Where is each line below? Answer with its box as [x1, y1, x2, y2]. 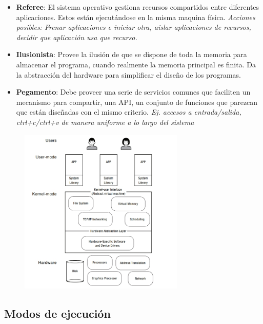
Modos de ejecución [4, 305, 111, 321]
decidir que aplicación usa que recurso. [16, 31, 137, 42]
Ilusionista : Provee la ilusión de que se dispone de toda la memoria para [16, 49, 247, 60]
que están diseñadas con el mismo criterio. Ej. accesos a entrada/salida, [16, 106, 241, 117]
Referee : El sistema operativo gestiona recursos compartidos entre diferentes [16, 2, 259, 12]
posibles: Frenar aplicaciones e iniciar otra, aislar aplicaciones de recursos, [16, 22, 251, 32]
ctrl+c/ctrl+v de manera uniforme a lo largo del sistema [16, 116, 194, 127]
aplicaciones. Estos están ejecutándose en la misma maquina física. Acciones [16, 11, 255, 22]
